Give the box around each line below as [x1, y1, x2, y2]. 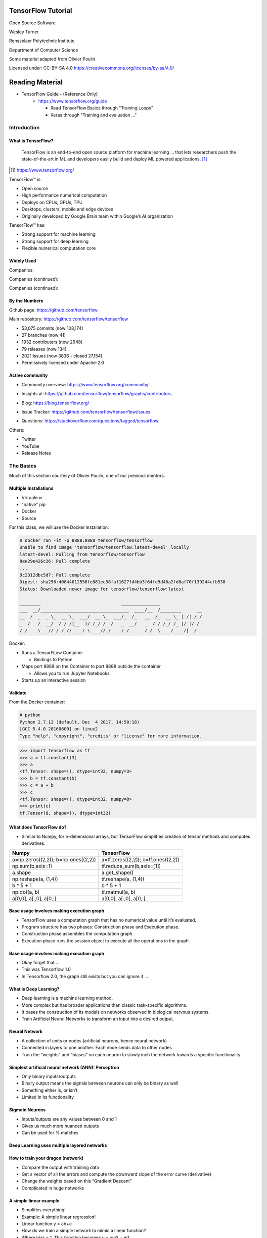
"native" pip [21, 501, 46, 507]
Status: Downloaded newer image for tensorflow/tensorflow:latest [19, 586, 184, 592]
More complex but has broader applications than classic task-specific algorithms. [21, 1002, 188, 1008]
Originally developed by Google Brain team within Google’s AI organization [21, 213, 173, 219]
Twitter [21, 436, 36, 442]
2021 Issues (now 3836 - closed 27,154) [21, 353, 103, 359]
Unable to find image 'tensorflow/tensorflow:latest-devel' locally [19, 545, 189, 550]
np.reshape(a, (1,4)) [12, 876, 58, 882]
